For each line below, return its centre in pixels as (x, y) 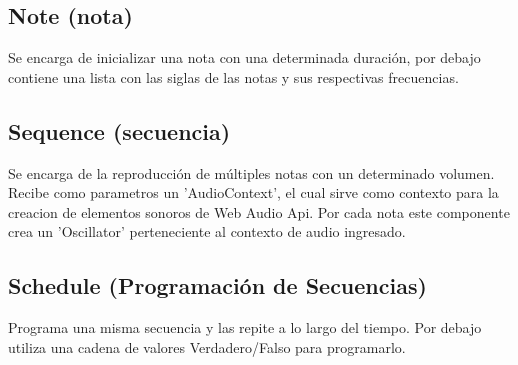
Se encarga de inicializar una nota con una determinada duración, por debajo (244, 57)
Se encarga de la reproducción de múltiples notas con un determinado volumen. (251, 172)
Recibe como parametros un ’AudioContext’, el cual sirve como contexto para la (253, 192)
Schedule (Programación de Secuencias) (217, 285)
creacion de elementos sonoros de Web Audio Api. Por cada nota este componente (259, 211)
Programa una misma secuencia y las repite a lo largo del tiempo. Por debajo (245, 327)
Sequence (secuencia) (119, 130)
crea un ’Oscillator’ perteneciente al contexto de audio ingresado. (207, 231)
